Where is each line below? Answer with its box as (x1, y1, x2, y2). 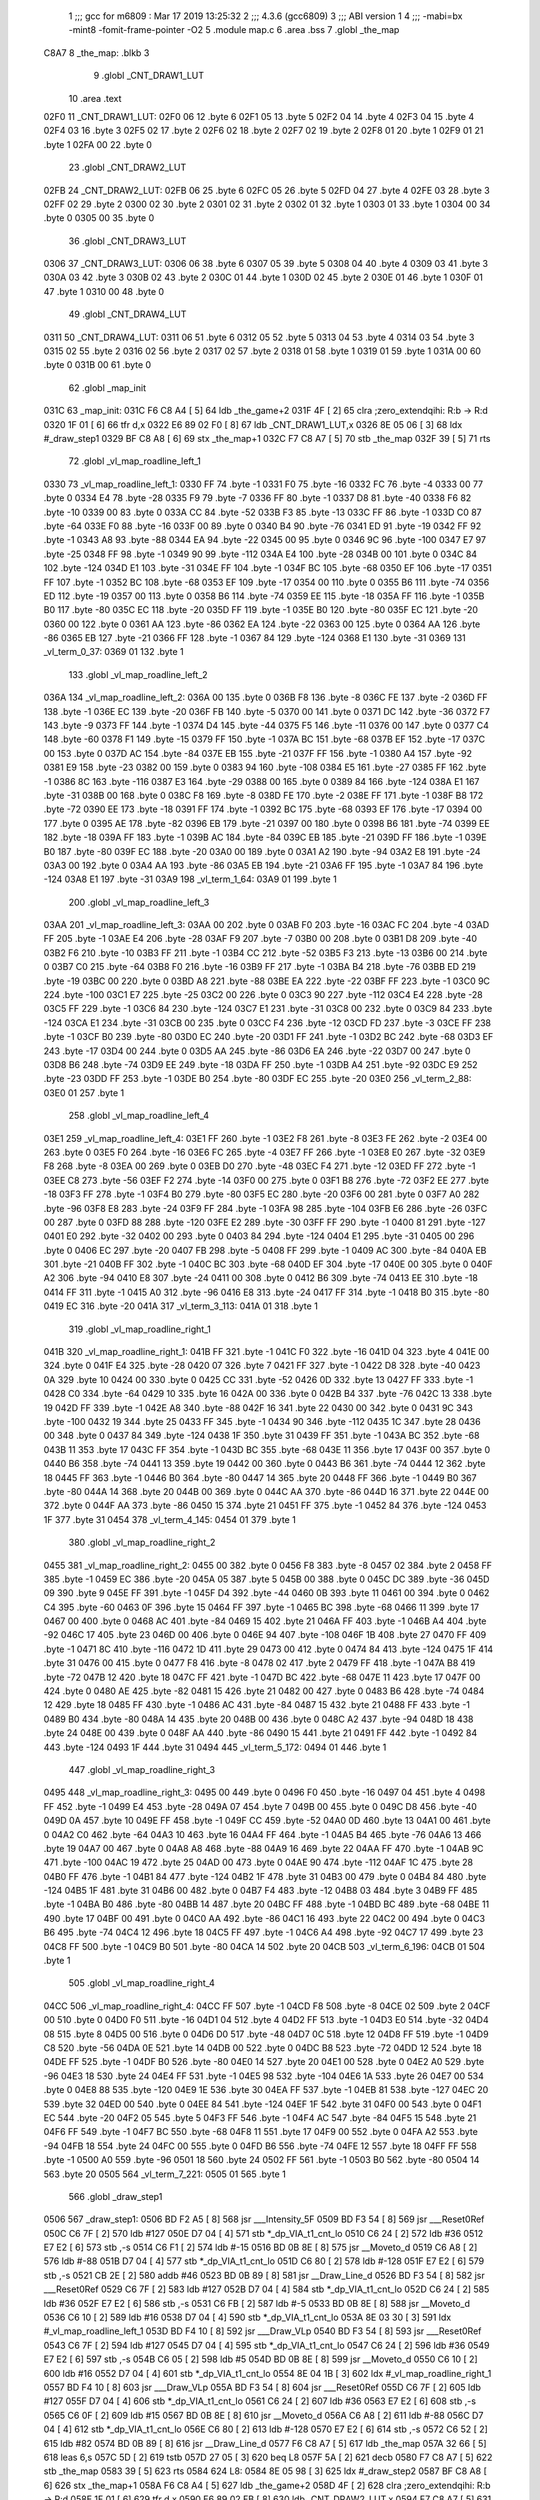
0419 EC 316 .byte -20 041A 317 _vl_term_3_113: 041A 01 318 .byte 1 (43, 1300, 319, 1312)
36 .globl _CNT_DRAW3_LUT (68, 235, 187, 247)
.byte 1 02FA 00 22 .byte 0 (43, 138, 152, 150)
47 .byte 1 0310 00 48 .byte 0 (43, 285, 165, 297)
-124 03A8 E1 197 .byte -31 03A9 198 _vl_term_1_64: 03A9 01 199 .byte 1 (43, 873, 337, 885)
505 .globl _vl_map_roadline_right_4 (68, 1977, 215, 1989)
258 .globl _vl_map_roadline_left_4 (68, 1110, 210, 1122)
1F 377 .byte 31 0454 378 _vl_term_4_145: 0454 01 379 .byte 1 (43, 1513, 297, 1525)
